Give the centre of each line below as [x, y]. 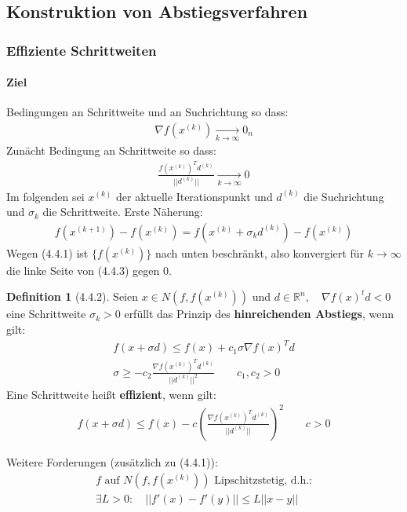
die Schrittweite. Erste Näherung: [123, 212]
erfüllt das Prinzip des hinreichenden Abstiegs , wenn [259, 314]
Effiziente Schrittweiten [82, 50]
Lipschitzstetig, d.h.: [263, 480]
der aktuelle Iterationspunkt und [194, 196]
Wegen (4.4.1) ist [47, 252]
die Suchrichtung [344, 196]
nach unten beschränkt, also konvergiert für [260, 252]
